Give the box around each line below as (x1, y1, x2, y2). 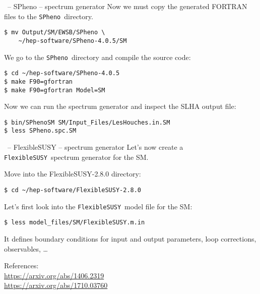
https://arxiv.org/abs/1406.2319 (4, 270, 104, 280)
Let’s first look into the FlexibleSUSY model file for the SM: (4, 201, 192, 211)
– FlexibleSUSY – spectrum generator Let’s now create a (7, 142, 183, 152)
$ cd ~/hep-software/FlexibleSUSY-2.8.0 (4, 186, 142, 194)
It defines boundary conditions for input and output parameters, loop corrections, (4, 233, 256, 244)
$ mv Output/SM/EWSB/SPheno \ (4, 29, 105, 36)
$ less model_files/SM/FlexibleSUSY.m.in (4, 219, 145, 226)
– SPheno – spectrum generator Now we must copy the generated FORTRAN (7, 1, 247, 11)
